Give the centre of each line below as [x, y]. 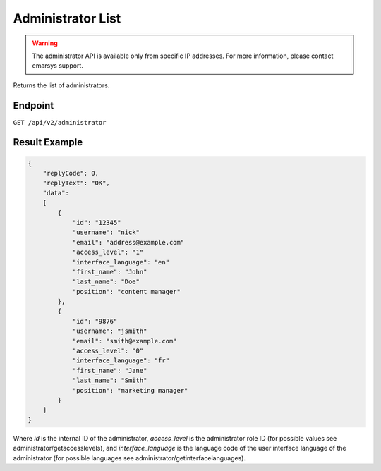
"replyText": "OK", [77, 183]
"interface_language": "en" [121, 262]
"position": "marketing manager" [130, 390]
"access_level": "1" [108, 252]
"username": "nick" [106, 232]
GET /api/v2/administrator [60, 122]
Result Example [48, 142]
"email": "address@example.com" [128, 242]
